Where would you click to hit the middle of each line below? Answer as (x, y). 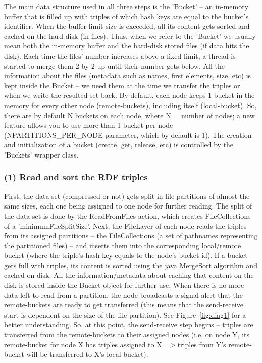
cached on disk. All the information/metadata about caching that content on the (129, 275)
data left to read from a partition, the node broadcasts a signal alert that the (123, 295)
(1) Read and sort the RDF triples (76, 177)
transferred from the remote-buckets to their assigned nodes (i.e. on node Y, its (127, 334)
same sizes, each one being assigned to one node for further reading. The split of (128, 206)
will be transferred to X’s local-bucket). (87, 354)
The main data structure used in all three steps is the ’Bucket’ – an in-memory (126, 6)
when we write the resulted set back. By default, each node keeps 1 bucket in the (129, 95)
